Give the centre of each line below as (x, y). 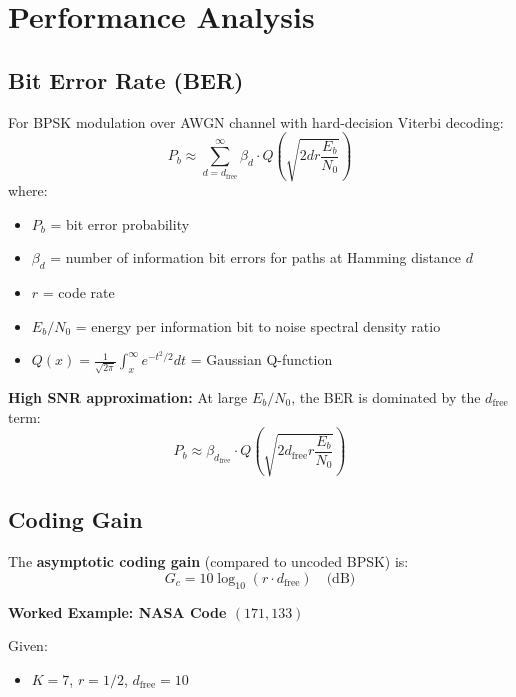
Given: (28, 645)
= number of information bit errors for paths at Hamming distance (256, 257)
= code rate (78, 292)
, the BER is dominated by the (386, 396)
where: (28, 190)
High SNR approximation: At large (128, 396)
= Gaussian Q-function (261, 359)
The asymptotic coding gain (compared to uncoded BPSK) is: (208, 561)
